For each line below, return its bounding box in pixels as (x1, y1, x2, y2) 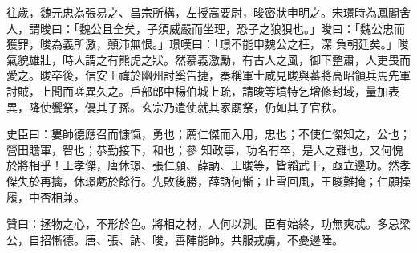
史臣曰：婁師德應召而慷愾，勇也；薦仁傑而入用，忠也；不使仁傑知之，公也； (6, 125, 411, 142)
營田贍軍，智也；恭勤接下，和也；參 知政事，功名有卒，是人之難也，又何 (6, 141, 392, 157)
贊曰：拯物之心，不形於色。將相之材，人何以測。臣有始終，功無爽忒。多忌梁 (6, 215, 411, 232)
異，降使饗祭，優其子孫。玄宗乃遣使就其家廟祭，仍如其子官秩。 (6, 98, 343, 115)
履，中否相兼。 (6, 188, 85, 205)
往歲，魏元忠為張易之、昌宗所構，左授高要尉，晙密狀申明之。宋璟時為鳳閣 (6, 4, 399, 20)
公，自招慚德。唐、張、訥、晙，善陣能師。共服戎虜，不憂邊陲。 (6, 231, 343, 247)
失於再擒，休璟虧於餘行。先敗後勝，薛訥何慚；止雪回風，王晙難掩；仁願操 (17, 172, 411, 189)
